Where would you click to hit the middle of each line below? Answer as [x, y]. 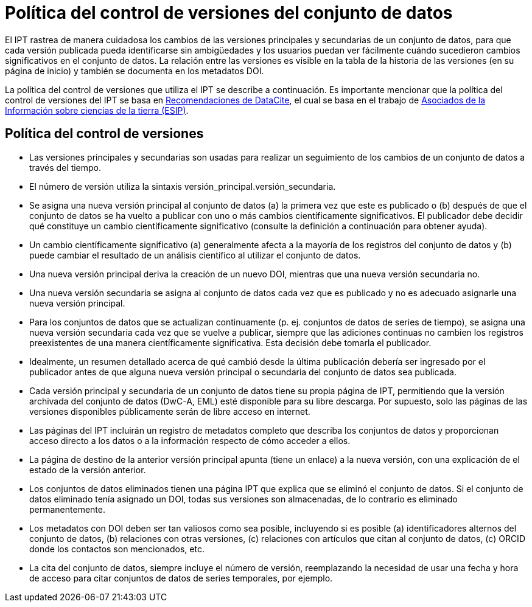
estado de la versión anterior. [88, 470]
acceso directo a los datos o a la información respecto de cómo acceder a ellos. [190, 440]
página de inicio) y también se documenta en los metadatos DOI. [135, 71]
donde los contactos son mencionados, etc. [117, 549]
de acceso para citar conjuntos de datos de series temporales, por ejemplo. [181, 578]
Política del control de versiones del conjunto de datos [229, 13]
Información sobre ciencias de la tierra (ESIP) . [97, 110]
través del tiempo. [65, 167]
